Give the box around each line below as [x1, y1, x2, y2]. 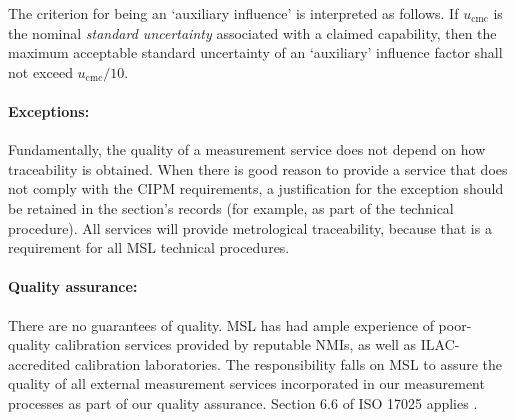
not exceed [8, 61, 73, 82]
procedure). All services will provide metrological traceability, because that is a [8, 217, 492, 238]
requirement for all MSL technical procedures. [8, 237, 290, 258]
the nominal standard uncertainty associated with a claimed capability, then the [8, 22, 497, 43]
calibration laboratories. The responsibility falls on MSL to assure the [74, 353, 503, 374]
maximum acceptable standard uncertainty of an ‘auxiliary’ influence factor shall [8, 42, 503, 63]
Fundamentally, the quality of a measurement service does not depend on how [8, 139, 486, 160]
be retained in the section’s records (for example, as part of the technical [8, 197, 454, 218]
